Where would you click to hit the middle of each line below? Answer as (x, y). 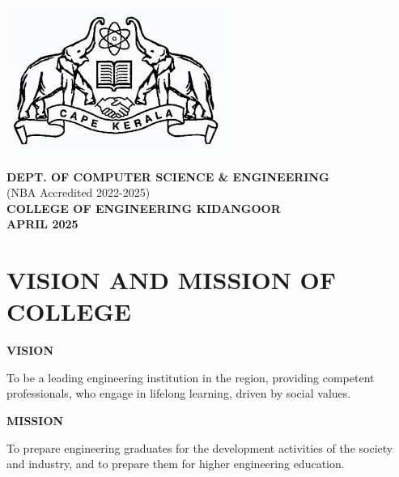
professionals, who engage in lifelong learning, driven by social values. (179, 393)
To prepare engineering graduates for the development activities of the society (200, 447)
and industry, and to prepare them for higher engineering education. (176, 464)
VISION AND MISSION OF (172, 280)
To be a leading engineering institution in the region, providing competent (191, 377)
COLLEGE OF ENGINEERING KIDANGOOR (144, 208)
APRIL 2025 (42, 224)
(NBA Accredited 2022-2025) (79, 192)
